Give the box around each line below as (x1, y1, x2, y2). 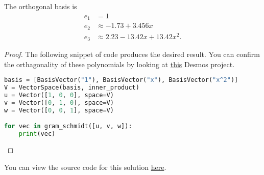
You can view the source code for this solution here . (4, 161, 166, 172)
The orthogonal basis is (4, 1, 77, 11)
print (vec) (18, 130, 56, 138)
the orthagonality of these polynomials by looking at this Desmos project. (4, 59, 235, 69)
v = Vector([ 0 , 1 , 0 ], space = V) (4, 99, 114, 106)
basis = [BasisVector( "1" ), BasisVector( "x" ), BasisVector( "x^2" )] (4, 76, 238, 84)
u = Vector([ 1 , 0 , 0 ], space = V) (4, 92, 114, 99)
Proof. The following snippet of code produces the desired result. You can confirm (4, 49, 260, 60)
